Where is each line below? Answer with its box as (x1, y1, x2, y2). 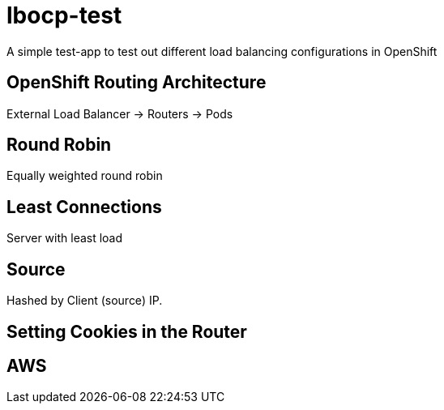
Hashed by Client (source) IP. (6, 293, 163, 308)
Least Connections (6, 196, 162, 217)
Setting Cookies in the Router (6, 321, 247, 342)
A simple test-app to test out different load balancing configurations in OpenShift (6, 44, 438, 58)
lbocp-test (6, 2, 122, 29)
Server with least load (6, 231, 123, 246)
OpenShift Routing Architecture (6, 72, 267, 93)
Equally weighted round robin (6, 169, 163, 183)
